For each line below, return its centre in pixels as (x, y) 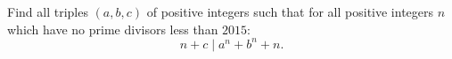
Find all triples (48, 11)
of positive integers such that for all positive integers (290, 11)
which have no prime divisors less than (113, 29)
